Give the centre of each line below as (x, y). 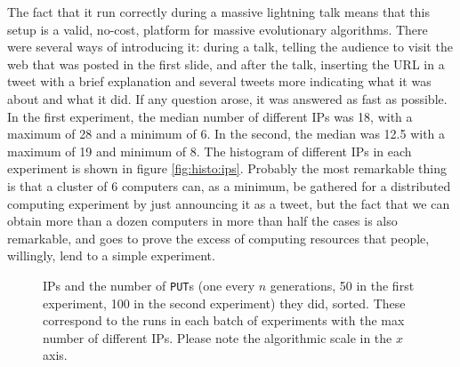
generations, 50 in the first (342, 285)
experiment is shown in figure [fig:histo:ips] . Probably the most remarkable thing (227, 168)
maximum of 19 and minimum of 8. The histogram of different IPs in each (210, 151)
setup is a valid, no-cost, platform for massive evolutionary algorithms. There (218, 29)
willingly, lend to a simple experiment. (111, 255)
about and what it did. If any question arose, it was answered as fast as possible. (227, 98)
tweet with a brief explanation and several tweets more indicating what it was (219, 81)
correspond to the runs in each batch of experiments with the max (224, 320)
